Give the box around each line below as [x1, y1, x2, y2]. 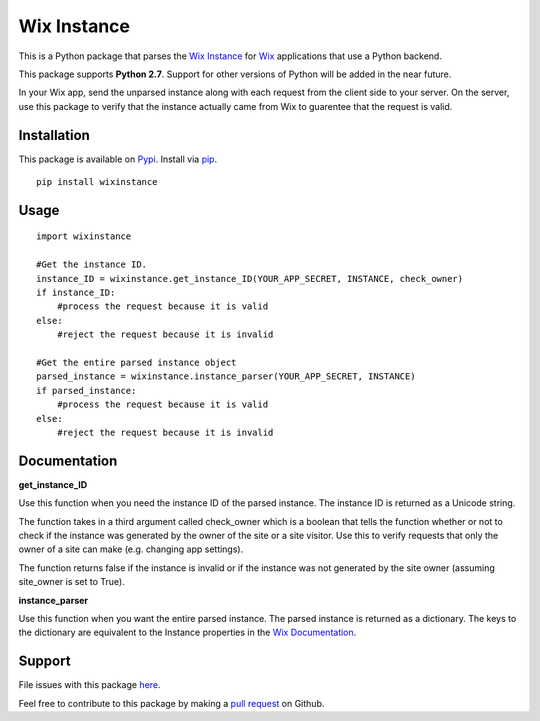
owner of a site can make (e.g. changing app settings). [18, 543, 244, 555]
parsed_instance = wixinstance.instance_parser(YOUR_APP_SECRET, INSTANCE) [36, 371, 416, 382]
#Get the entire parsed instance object [36, 356, 237, 368]
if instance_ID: [36, 286, 116, 298]
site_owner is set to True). [18, 576, 125, 588]
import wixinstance [36, 231, 132, 242]
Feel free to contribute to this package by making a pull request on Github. [18, 697, 325, 709]
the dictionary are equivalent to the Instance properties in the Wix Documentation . [18, 626, 357, 639]
